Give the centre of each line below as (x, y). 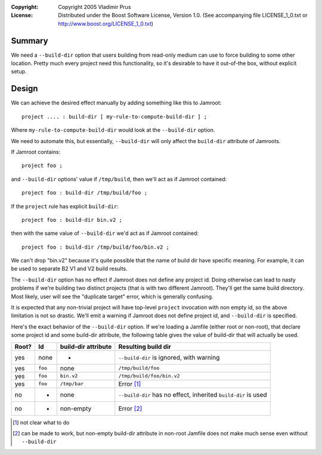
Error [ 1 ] (130, 383)
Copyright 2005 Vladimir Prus (95, 7)
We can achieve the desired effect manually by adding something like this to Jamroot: (116, 103)
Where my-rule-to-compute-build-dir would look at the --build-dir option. (113, 130)
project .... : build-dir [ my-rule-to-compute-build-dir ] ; (114, 117)
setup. (19, 72)
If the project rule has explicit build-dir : (65, 206)
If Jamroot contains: (36, 151)
